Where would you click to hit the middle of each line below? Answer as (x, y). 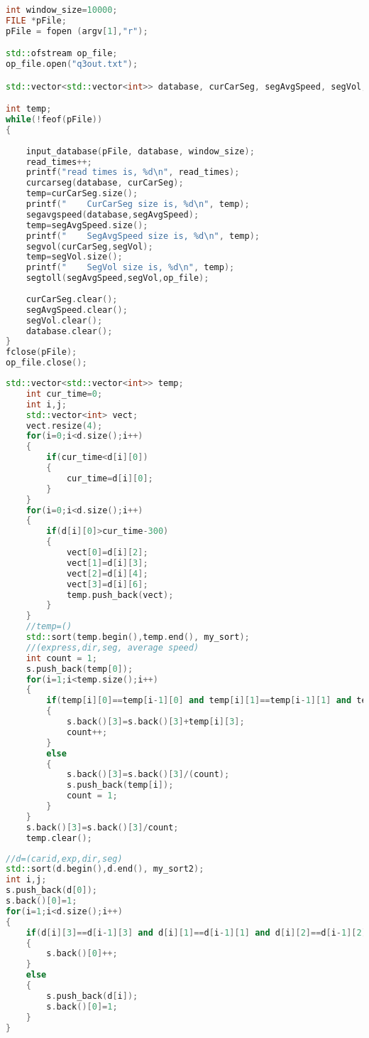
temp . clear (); (59, 838)
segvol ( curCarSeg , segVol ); (89, 246)
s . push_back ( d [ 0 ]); (51, 890)
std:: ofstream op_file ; (62, 54)
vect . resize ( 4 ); (64, 426)
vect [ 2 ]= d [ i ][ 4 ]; (107, 573)
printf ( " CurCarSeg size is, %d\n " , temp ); (138, 204)
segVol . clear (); (64, 320)
